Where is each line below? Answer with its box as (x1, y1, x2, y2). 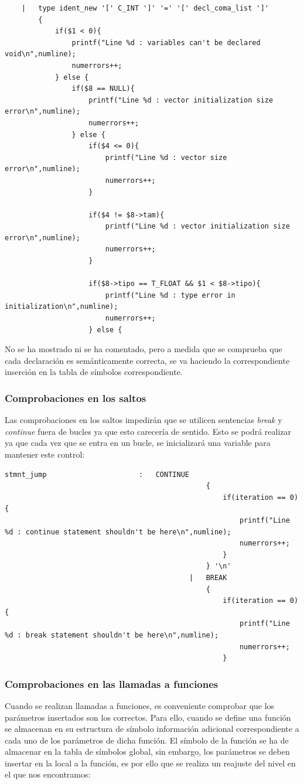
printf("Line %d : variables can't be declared (71, 38, 261, 47)
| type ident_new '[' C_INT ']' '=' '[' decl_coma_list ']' (21, 4, 269, 12)
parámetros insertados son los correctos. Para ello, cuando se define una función (5, 711, 291, 723)
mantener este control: (5, 448, 85, 460)
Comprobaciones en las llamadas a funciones (5, 676, 218, 691)
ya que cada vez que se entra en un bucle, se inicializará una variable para (5, 437, 271, 449)
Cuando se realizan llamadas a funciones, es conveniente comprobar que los (5, 699, 275, 711)
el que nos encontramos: (5, 768, 91, 780)
